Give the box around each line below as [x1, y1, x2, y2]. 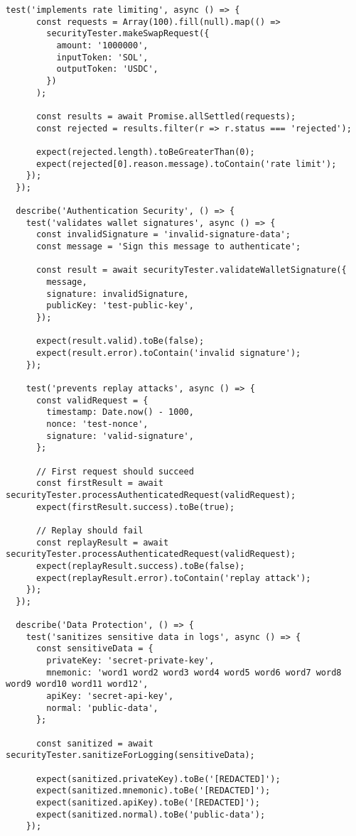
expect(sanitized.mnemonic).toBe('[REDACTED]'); [36, 786, 271, 796]
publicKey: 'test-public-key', [46, 300, 194, 311]
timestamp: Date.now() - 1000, [46, 407, 194, 418]
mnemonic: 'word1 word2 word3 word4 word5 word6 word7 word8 [46, 667, 342, 678]
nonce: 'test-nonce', [46, 418, 149, 429]
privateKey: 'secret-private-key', [46, 656, 215, 666]
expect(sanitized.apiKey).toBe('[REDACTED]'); [36, 797, 260, 808]
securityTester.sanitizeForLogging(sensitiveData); [6, 750, 255, 761]
